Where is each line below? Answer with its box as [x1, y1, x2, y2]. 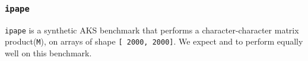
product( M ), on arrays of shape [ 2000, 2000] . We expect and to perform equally [5, 35, 303, 48]
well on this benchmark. [5, 47, 92, 59]
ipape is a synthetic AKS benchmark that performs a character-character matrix [5, 23, 299, 36]
